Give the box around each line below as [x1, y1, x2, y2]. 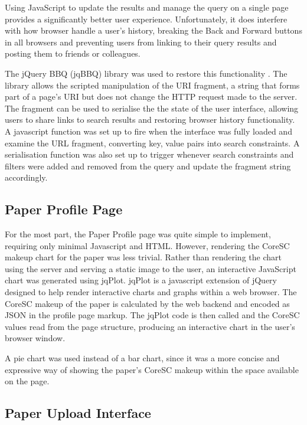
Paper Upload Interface [5, 404, 151, 422]
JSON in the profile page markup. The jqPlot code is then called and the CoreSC [5, 309, 300, 321]
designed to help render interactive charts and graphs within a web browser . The [5, 286, 297, 298]
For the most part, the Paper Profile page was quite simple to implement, [5, 228, 271, 240]
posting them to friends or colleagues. [5, 47, 141, 60]
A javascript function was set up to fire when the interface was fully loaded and [5, 125, 292, 137]
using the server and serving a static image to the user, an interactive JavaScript [5, 262, 296, 274]
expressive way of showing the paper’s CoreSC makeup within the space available [5, 363, 299, 375]
